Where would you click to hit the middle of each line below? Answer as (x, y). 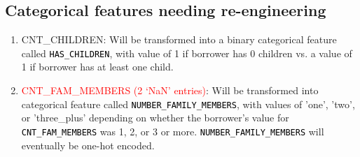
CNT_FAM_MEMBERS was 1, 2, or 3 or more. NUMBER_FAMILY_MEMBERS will (173, 131)
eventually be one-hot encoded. (88, 145)
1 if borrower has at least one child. (97, 67)
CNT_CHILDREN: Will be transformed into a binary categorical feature (179, 39)
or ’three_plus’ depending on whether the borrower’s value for (155, 118)
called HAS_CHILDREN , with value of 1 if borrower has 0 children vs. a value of (187, 53)
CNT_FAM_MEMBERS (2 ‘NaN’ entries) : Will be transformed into (170, 90)
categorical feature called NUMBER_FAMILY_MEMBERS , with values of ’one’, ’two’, (188, 104)
